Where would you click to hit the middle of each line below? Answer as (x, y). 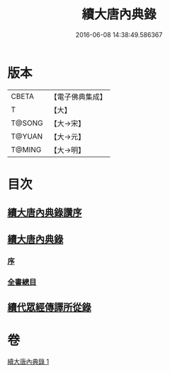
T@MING (26, 149)
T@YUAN (27, 136)
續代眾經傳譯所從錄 (49, 307)
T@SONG (27, 123)
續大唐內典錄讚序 (45, 213)
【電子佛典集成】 (79, 97)
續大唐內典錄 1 (28, 361)
